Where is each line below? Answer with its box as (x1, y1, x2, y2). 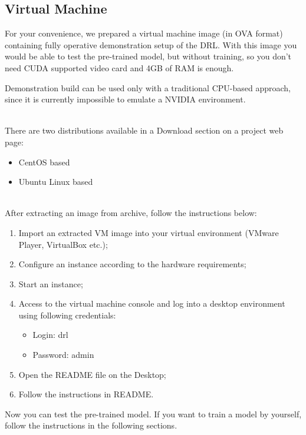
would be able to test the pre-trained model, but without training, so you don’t (5, 50, 292, 62)
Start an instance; (18, 277, 83, 290)
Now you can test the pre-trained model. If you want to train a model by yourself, (5, 407, 302, 420)
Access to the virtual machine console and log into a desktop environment (18, 297, 285, 310)
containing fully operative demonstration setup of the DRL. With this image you (5, 38, 297, 51)
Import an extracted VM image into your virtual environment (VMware (18, 226, 279, 238)
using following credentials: (18, 308, 116, 321)
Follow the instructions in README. (18, 388, 154, 400)
